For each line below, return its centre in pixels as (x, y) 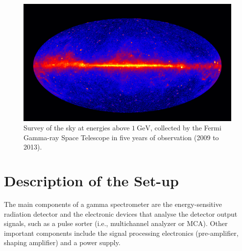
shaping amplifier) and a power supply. (62, 242)
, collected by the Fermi (186, 128)
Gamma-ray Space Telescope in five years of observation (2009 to (121, 137)
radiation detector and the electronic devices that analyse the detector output (121, 213)
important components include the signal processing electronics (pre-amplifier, (121, 233)
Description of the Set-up (91, 181)
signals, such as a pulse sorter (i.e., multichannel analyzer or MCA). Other (116, 223)
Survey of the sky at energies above (77, 128)
